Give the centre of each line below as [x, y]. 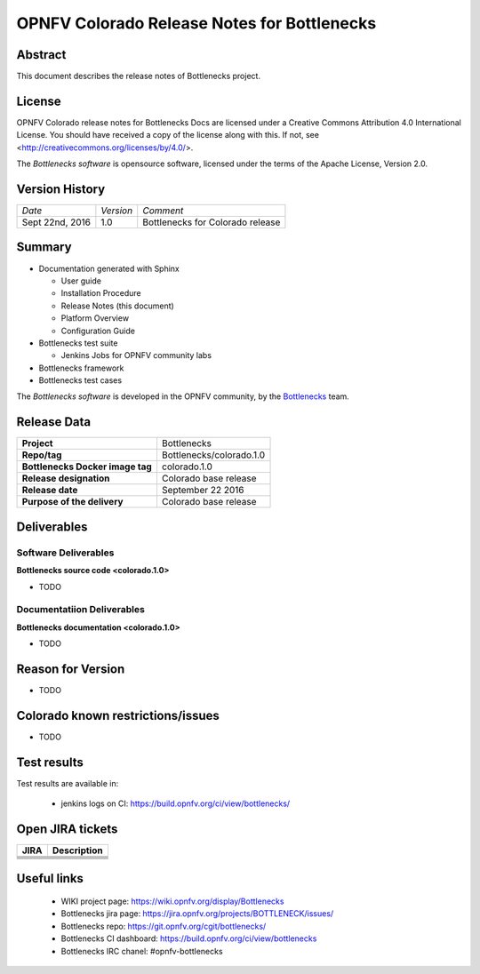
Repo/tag [42, 455]
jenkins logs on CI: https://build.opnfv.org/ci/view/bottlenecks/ [176, 803]
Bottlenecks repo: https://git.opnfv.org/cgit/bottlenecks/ [164, 926]
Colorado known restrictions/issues [118, 715]
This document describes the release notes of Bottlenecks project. [139, 76]
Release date [50, 491]
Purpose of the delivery [72, 502]
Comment [163, 211]
